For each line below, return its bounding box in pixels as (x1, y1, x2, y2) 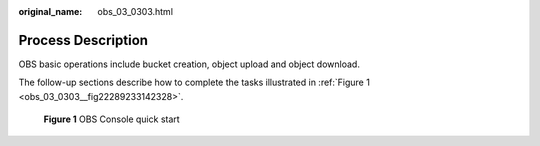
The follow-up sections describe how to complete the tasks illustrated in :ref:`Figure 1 (18, 76, 370, 89)
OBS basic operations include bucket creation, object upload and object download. (18, 58, 360, 70)
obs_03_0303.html (97, 6, 174, 17)
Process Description (18, 31, 149, 49)
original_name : (18, 6, 83, 17)
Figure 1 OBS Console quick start (43, 113, 180, 125)
